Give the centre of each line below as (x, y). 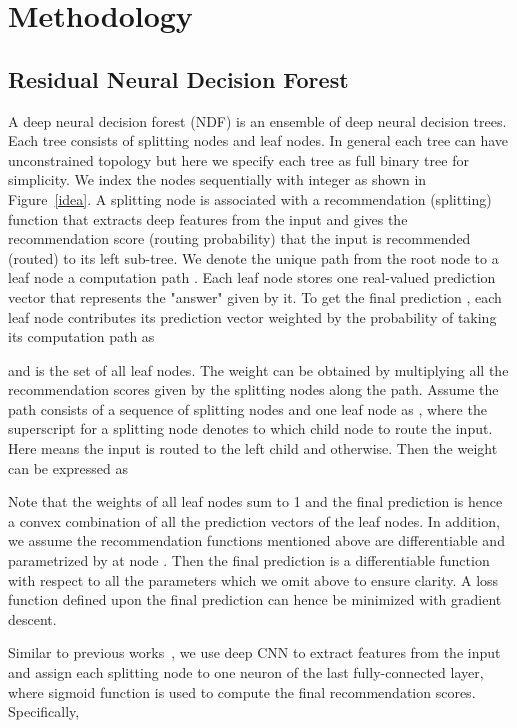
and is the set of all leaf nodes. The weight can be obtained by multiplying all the (258, 369)
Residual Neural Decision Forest (178, 78)
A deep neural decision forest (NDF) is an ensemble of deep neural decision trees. (257, 120)
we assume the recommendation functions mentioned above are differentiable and (256, 540)
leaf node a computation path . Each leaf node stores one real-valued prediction (252, 277)
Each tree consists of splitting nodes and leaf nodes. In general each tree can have (258, 140)
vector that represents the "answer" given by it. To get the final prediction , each (255, 296)
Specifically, (44, 711)
